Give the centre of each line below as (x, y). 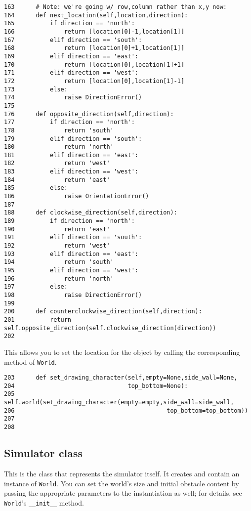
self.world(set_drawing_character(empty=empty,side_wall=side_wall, (119, 403)
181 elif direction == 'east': (71, 155)
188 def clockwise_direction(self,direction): (91, 213)
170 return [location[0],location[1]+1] (94, 64)
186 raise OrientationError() (77, 196)
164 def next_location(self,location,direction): (96, 15)
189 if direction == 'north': (69, 221)
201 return (38, 319)
